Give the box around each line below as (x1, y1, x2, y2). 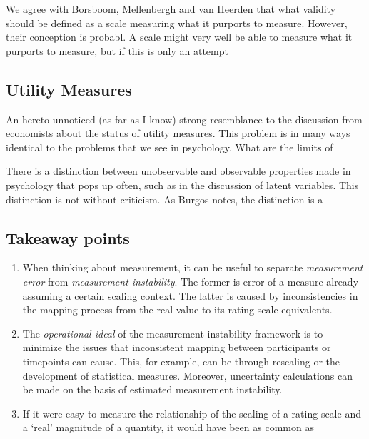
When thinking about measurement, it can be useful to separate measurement (22, 260, 363, 275)
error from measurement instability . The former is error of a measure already (22, 273, 359, 288)
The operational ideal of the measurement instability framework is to (22, 326, 323, 340)
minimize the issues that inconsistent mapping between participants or (22, 340, 331, 355)
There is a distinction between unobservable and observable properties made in (6, 163, 351, 178)
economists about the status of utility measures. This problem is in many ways (6, 126, 350, 141)
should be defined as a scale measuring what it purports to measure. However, (6, 15, 348, 30)
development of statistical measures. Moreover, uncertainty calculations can (22, 368, 353, 383)
